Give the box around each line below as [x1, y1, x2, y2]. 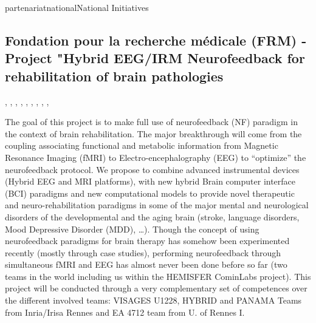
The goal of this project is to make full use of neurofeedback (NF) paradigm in [5, 115, 298, 128]
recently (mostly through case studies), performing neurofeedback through [5, 246, 281, 259]
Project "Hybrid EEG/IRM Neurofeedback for [5, 49, 305, 67]
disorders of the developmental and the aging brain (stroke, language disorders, [5, 210, 300, 223]
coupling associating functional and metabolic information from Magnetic [5, 139, 278, 152]
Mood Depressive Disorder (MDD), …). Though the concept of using [5, 222, 259, 235]
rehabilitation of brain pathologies [5, 66, 224, 85]
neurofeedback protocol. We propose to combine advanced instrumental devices [5, 163, 300, 175]
